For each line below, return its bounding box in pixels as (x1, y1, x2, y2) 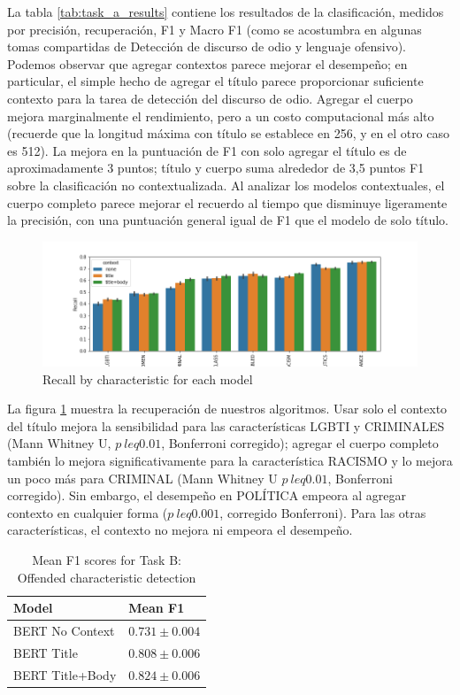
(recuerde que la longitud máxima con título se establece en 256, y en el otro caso (7, 124, 450, 143)
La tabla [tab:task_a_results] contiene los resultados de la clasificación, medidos (7, 3, 444, 20)
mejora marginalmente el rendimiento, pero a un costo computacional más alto (7, 106, 434, 125)
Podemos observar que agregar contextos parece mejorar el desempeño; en (7, 54, 408, 73)
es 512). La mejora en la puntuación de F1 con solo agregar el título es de (7, 141, 407, 159)
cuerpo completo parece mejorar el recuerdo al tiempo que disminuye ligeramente (7, 193, 448, 212)
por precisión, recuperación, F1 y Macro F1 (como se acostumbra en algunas (7, 19, 422, 38)
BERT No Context (13, 622, 115, 640)
